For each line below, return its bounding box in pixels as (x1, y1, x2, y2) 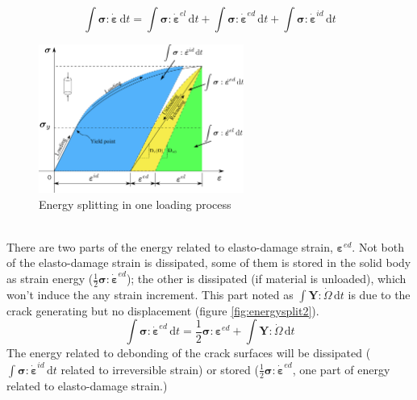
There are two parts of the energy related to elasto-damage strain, (6, 238, 333, 255)
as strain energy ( (6, 270, 94, 287)
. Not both (352, 238, 404, 255)
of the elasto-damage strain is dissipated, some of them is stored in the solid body (6, 254, 411, 271)
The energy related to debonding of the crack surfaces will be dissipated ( (6, 344, 371, 361)
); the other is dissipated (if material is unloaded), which (126, 270, 407, 287)
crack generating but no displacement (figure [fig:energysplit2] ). (6, 302, 319, 319)
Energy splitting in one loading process (39, 195, 231, 212)
